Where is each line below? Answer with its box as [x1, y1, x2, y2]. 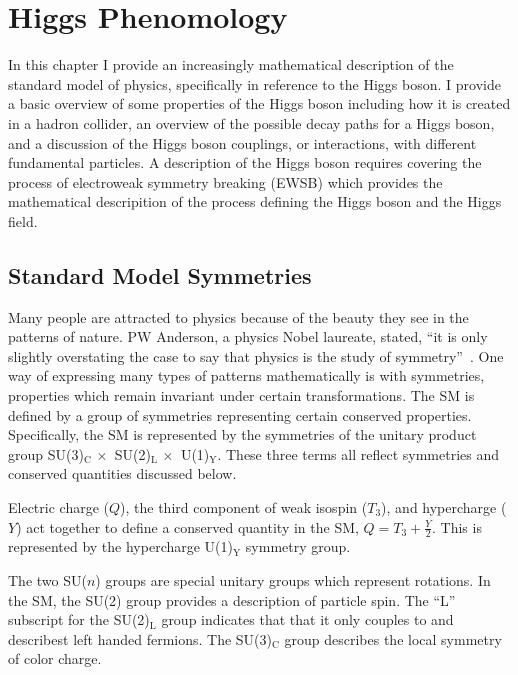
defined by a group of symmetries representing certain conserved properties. [8, 404, 472, 425]
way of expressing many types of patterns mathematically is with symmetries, [8, 365, 485, 386]
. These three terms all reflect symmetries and [217, 443, 500, 464]
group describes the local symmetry [284, 628, 502, 649]
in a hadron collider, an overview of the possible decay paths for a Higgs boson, [8, 112, 495, 133]
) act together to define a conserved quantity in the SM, [16, 516, 359, 537]
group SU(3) [8, 443, 84, 464]
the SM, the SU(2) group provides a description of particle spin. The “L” [8, 589, 456, 610]
